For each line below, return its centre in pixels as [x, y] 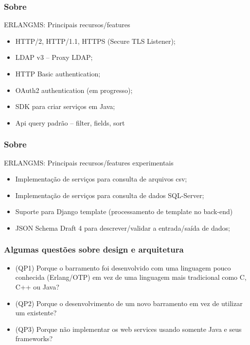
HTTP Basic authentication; [58, 73]
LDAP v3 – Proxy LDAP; [54, 57]
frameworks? [34, 338]
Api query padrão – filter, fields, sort [70, 122]
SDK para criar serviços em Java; [65, 106]
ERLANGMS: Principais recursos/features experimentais [89, 162]
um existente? [36, 313]
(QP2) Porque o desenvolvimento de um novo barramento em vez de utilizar [129, 303]
